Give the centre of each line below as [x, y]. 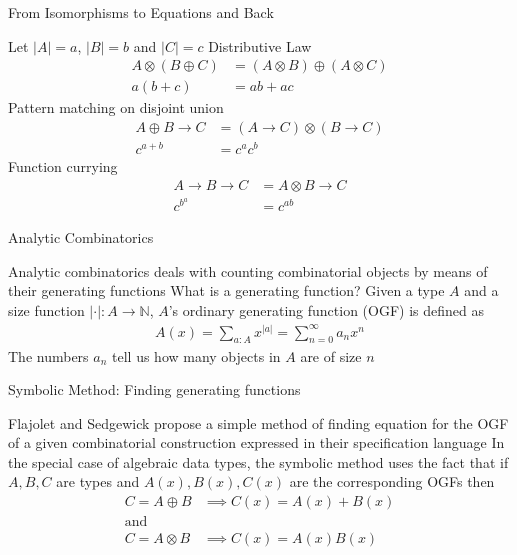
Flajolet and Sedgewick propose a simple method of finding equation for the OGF [258, 422]
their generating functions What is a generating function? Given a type [226, 290]
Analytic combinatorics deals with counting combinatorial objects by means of [248, 270]
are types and [98, 481]
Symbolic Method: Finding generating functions [154, 389]
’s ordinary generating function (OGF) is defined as [326, 310]
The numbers [48, 355]
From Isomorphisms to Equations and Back [141, 12]
